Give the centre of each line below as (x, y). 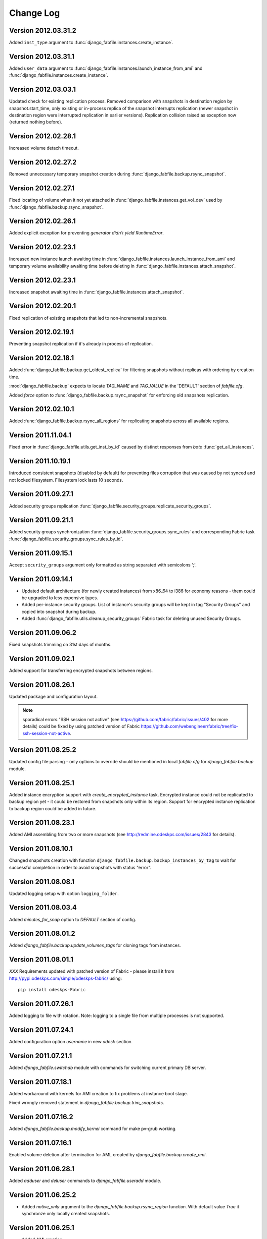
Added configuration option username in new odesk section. (71, 1041)
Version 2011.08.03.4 (43, 908)
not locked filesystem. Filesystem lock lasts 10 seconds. (66, 480)
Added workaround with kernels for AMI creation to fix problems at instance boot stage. (99, 1093)
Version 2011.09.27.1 (41, 494)
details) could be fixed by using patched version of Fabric (81, 727)
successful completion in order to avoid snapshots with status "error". (80, 867)
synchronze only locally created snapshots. (66, 1214)
